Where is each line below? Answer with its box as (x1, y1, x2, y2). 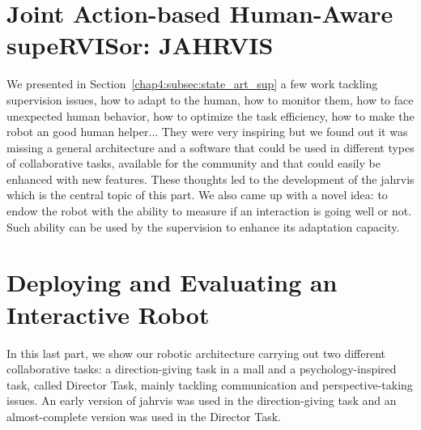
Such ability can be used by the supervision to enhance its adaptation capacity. (6, 218, 400, 235)
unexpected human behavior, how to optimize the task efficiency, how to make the (6, 107, 415, 124)
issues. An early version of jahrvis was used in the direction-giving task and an (6, 392, 397, 409)
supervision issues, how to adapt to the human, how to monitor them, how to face (6, 91, 414, 108)
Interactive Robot (6, 297, 210, 330)
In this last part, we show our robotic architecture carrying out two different (6, 344, 385, 361)
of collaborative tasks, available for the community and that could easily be (6, 155, 381, 172)
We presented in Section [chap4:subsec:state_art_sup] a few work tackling (6, 75, 378, 92)
